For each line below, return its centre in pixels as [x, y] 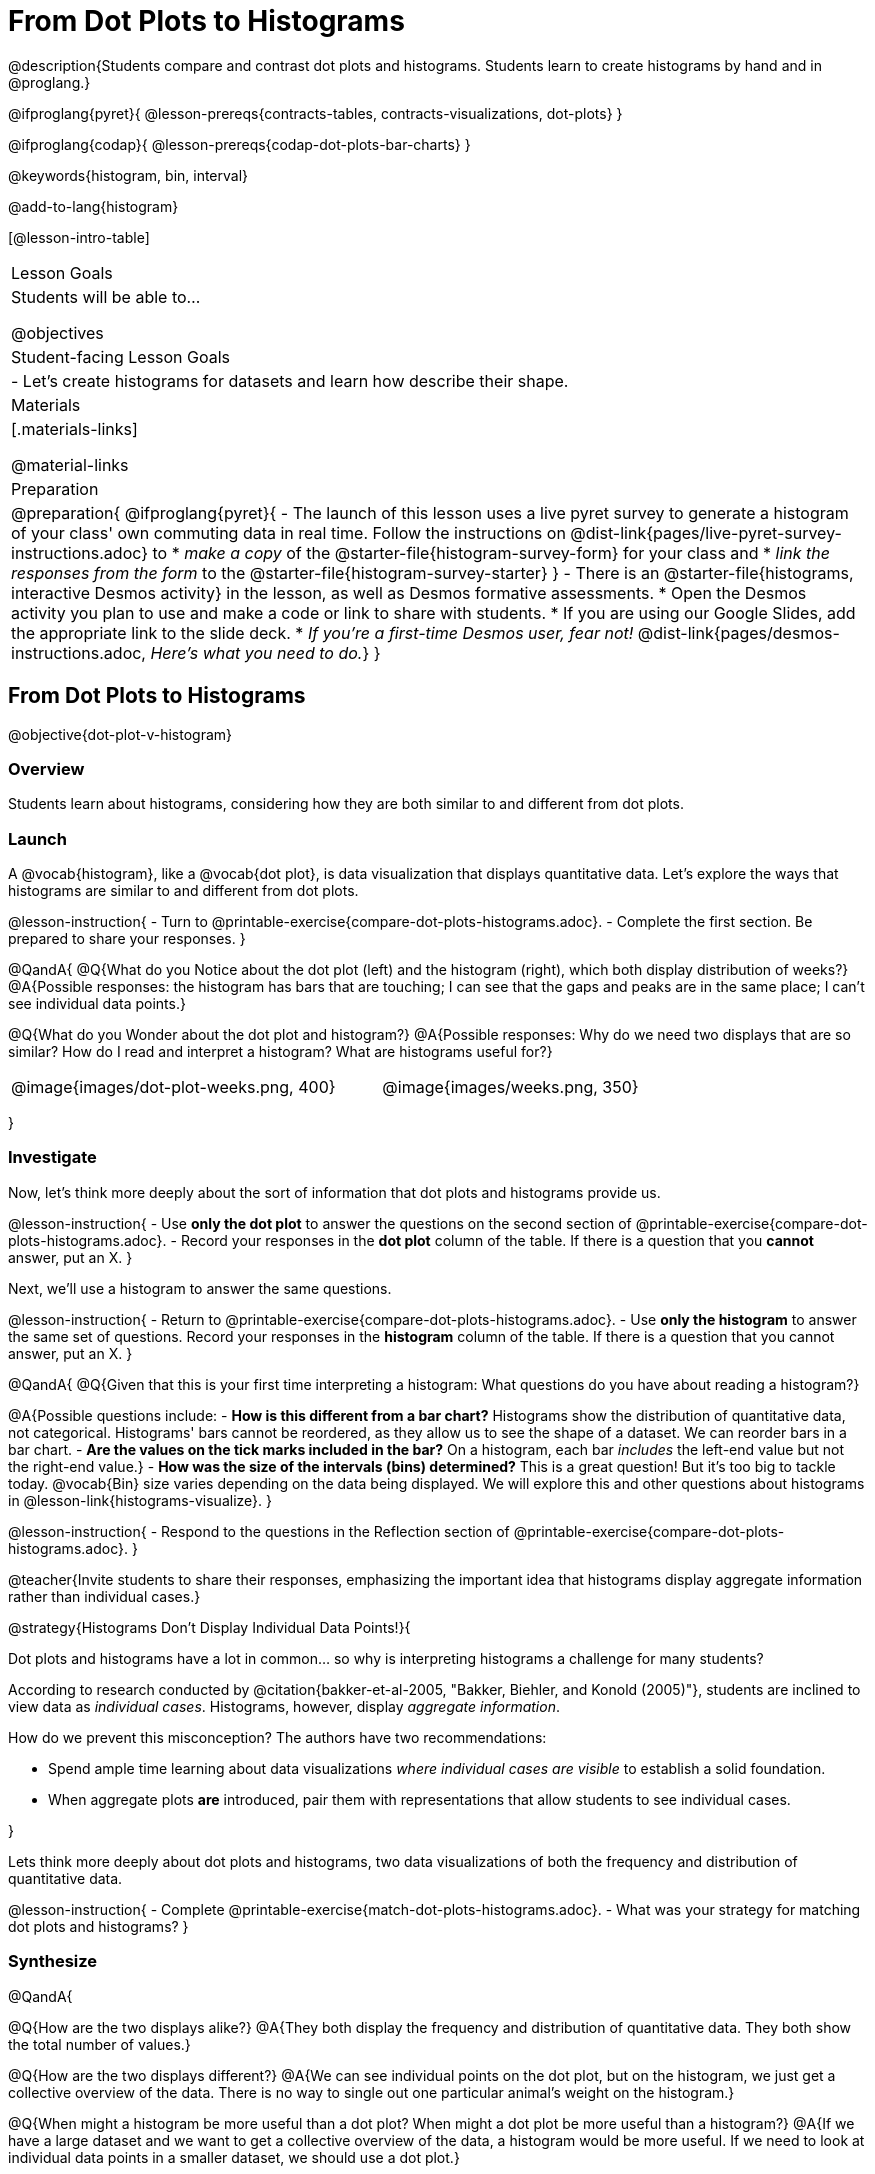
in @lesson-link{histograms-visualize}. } [140, 1500]
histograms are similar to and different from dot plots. [183, 891]
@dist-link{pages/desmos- [738, 632]
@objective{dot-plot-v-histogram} [120, 734]
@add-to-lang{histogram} [93, 206]
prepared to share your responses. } [127, 939]
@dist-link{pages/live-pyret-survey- [706, 532]
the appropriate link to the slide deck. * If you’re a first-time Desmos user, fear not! [322, 632]
